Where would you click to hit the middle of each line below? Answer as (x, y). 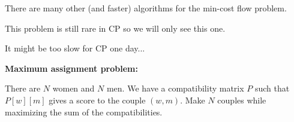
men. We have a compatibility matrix (175, 88)
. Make (193, 100)
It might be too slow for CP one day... (75, 48)
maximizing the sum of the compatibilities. (84, 112)
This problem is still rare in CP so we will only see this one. (115, 28)
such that (272, 88)
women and (73, 88)
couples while (242, 100)
